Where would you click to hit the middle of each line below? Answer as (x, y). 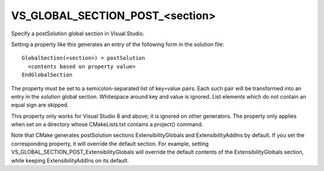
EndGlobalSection (47, 75)
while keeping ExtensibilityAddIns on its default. (70, 160)
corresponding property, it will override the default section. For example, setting (110, 143)
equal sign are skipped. (40, 105)
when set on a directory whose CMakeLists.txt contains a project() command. (107, 124)
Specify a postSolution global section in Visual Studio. (78, 33)
